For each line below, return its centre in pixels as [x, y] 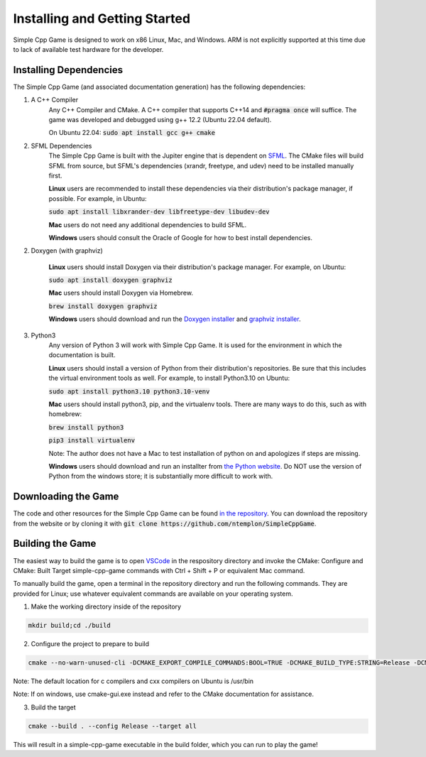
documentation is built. [82, 355]
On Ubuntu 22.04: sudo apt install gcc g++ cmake [132, 133]
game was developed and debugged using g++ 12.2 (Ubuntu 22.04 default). [160, 120]
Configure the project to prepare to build [90, 644]
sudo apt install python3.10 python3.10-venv [129, 391]
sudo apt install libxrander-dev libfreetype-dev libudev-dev [159, 212]
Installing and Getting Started [102, 18]
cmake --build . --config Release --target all [112, 726]
